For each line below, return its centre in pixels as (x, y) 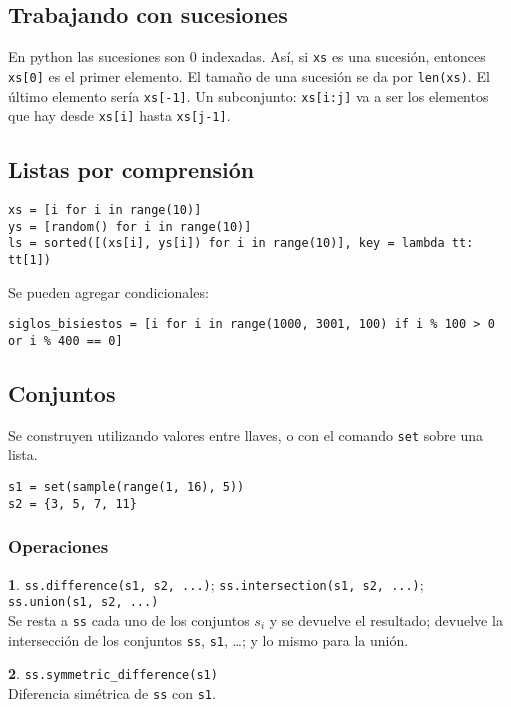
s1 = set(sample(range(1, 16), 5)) (126, 487)
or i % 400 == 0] (65, 340)
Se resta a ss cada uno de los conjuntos (129, 619)
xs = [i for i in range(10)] (105, 210)
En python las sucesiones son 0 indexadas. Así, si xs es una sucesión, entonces (247, 56)
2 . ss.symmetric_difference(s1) (113, 673)
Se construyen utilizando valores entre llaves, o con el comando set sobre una (245, 434)
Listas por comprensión (131, 169)
